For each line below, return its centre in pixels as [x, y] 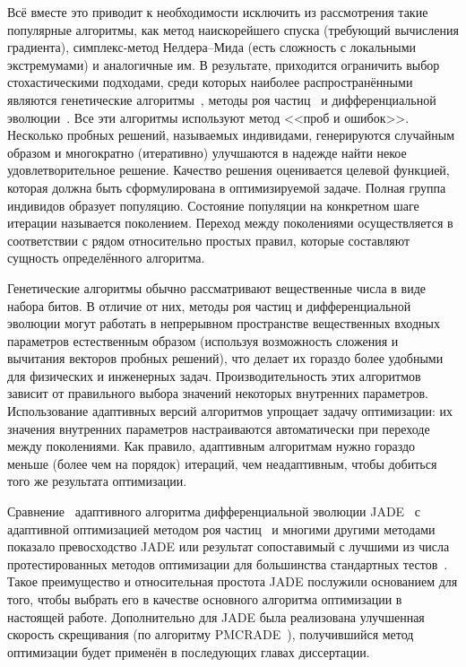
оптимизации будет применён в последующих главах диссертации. [189, 651]
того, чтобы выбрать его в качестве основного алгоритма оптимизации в [205, 599]
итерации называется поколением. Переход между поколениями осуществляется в [230, 223]
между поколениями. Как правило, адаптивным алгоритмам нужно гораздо [211, 446]
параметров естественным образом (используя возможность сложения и [203, 340]
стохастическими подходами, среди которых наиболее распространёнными [210, 82]
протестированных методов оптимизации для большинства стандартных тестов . [228, 563]
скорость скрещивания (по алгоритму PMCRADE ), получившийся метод [211, 634]
